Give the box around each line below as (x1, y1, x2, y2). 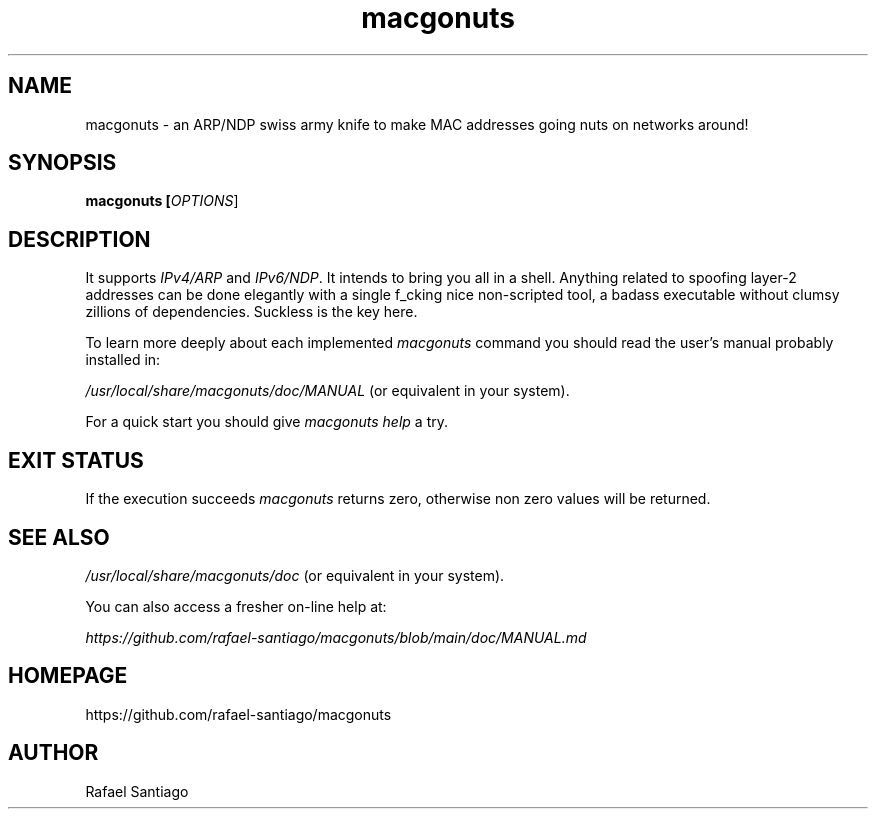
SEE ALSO (8, 524, 110, 550)
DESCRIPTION (8, 226, 151, 252)
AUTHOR (8, 740, 99, 766)
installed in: (85, 351, 161, 369)
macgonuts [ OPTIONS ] (85, 192, 239, 210)
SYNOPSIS (8, 150, 117, 176)
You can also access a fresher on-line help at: (85, 597, 387, 615)
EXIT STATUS (8, 447, 144, 473)
